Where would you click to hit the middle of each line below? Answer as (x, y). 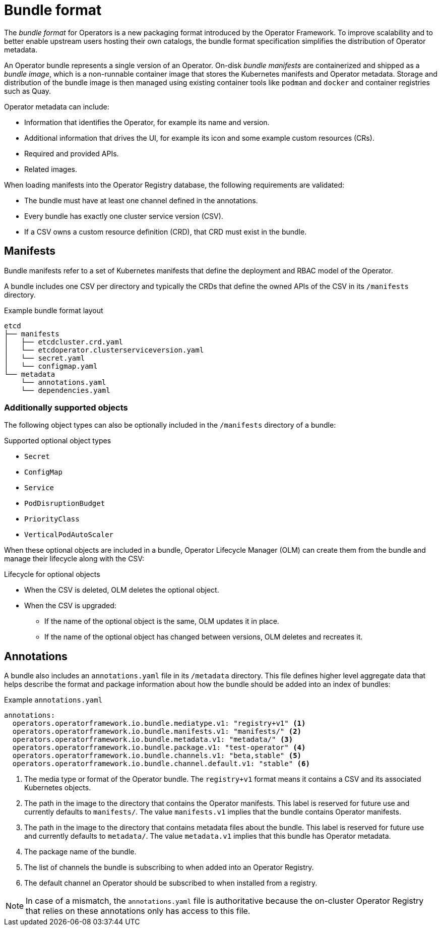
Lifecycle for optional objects (52, 574)
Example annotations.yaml (53, 700)
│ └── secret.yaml (45, 358)
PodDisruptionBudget (65, 504)
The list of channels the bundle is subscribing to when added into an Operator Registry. (169, 867)
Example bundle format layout (54, 310)
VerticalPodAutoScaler (69, 535)
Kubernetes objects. (58, 788)
